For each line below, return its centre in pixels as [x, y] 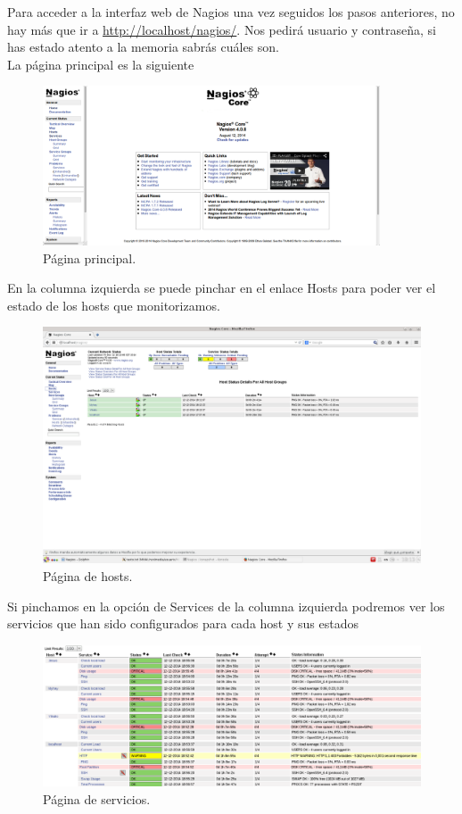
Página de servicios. [97, 798]
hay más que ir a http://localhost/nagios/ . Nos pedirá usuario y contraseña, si [222, 29]
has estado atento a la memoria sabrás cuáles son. [143, 47]
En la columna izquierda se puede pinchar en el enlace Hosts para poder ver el [222, 288]
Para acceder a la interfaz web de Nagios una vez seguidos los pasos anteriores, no [231, 12]
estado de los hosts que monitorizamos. [114, 305]
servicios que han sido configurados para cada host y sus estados [183, 623]
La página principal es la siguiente [101, 64]
